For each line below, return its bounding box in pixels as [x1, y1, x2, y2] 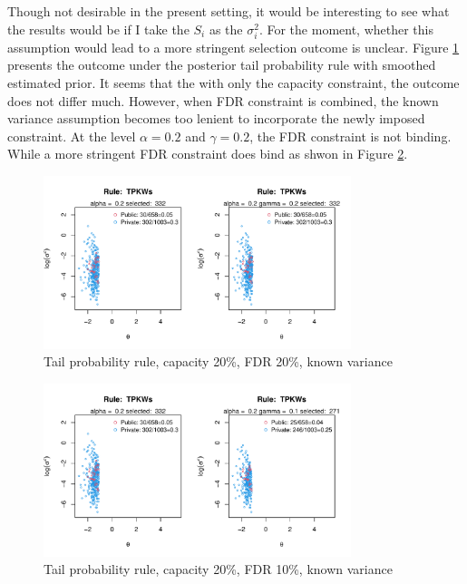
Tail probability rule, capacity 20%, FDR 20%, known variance [44, 352, 393, 371]
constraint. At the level [7, 126, 136, 145]
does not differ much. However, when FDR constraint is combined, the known [7, 91, 439, 110]
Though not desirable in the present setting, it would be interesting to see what [7, 2, 450, 20]
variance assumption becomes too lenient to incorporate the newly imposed [7, 109, 425, 128]
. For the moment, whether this [258, 19, 433, 38]
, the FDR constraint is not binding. [249, 126, 452, 145]
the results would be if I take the [7, 19, 190, 38]
